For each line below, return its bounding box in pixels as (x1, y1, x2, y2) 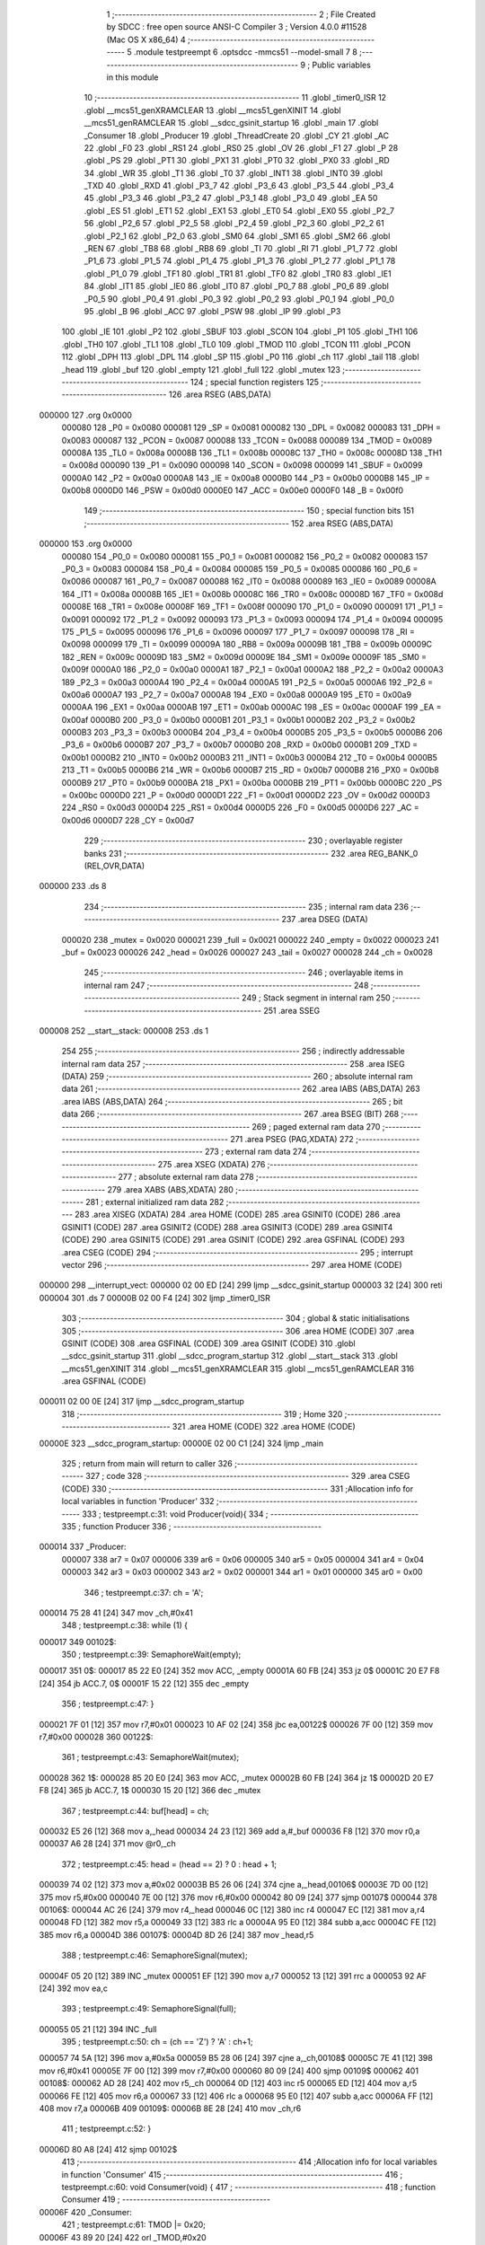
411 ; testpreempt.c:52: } (61, 2124, 152, 2135)
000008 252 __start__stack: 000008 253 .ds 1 (39, 1025, 208, 1036)
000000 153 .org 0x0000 (39, 539, 133, 550)
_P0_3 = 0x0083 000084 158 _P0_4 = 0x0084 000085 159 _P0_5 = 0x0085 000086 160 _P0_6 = (61, 564, 419, 575)
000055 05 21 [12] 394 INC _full (39, 2023, 157, 2034)
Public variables (312, 59, 372, 70)
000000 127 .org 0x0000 (39, 409, 132, 420)
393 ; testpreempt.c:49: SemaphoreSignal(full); (61, 2003, 237, 2014)
